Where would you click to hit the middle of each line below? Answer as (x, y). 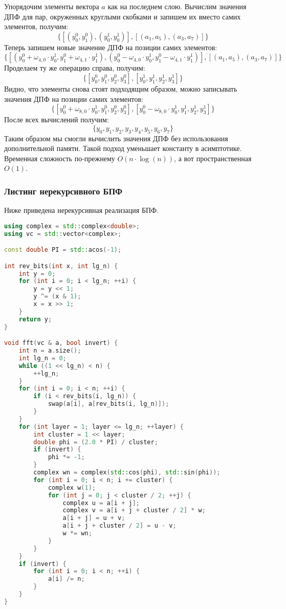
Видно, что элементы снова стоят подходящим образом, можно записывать (121, 88)
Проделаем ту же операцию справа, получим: (75, 68)
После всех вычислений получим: (57, 119)
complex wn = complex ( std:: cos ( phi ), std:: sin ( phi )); (127, 473)
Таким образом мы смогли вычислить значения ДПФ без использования (116, 138)
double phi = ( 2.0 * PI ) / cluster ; (96, 442)
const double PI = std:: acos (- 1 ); (63, 250)
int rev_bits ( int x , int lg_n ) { (61, 266)
